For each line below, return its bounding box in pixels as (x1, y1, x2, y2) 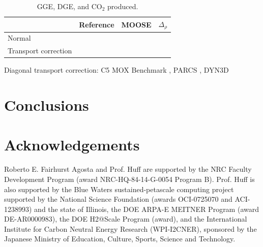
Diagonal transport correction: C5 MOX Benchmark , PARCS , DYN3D (4, 65, 229, 75)
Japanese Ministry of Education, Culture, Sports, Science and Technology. (4, 233, 236, 244)
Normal (8, 33, 31, 43)
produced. (107, 1, 138, 11)
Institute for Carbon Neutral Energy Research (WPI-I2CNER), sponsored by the (4, 223, 257, 234)
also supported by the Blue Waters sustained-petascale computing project (4, 183, 234, 194)
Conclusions (4, 95, 89, 115)
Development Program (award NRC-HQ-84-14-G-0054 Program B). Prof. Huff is (4, 173, 255, 184)
